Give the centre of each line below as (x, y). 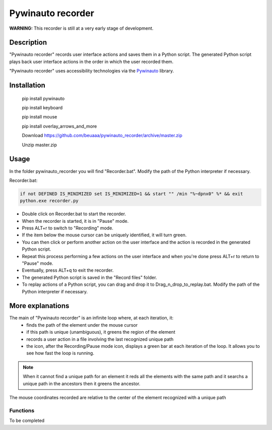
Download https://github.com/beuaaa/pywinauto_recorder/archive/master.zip (102, 136)
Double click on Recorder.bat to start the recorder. (74, 214)
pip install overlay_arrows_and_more (59, 126)
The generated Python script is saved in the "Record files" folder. (89, 277)
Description (28, 43)
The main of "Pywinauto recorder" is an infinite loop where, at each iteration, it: (91, 318)
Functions (22, 410)
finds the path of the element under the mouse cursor (82, 325)
